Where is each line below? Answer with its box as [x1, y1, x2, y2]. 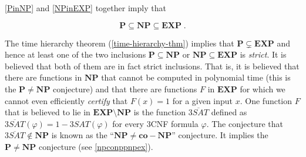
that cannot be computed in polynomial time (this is [101, 71, 291, 83]
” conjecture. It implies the [172, 129, 268, 141]
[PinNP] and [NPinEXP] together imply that [5, 2, 166, 14]
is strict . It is [240, 48, 287, 61]
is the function [133, 106, 186, 118]
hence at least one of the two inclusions [5, 48, 146, 61]
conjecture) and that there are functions [53, 82, 197, 95]
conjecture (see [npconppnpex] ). [38, 140, 153, 152]
